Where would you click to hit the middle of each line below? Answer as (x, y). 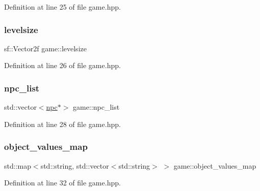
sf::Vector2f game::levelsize (45, 48)
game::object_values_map (215, 165)
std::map (18, 165)
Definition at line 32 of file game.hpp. (62, 183)
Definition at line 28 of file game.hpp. (62, 124)
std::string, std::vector (75, 165)
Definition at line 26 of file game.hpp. (62, 65)
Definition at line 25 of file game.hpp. (62, 7)
